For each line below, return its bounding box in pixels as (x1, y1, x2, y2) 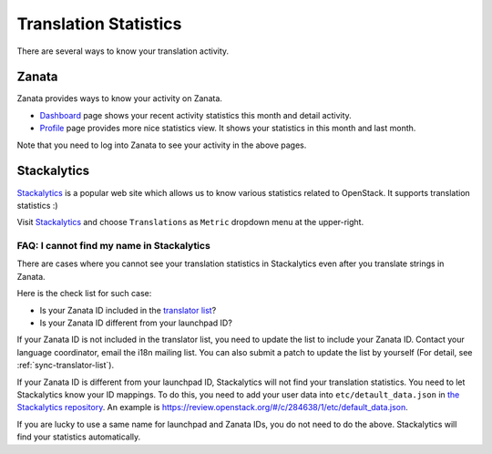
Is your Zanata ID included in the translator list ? (39, 304, 217, 315)
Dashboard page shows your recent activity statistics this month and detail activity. (39, 109, 353, 120)
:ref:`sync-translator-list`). (16, 360, 114, 371)
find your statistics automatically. (16, 431, 141, 442)
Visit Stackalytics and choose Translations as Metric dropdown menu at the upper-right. (16, 217, 364, 228)
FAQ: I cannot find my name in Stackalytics (16, 240, 211, 253)
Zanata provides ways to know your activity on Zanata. (16, 93, 223, 104)
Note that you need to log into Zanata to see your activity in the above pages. (16, 139, 307, 150)
